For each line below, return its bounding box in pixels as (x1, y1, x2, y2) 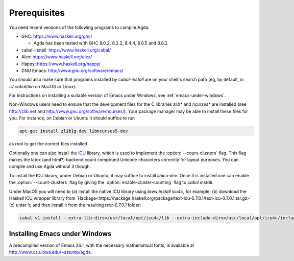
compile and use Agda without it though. (9, 164, 91, 169)
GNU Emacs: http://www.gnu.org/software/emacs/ (21, 68, 123, 73)
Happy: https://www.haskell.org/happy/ (21, 61, 100, 67)
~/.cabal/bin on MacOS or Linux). (9, 83, 77, 89)
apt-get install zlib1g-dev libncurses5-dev (19, 128, 128, 134)
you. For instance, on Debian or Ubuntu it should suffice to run (9, 115, 135, 121)
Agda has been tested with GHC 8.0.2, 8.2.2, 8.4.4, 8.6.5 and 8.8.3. (33, 40, 169, 46)
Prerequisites (9, 7, 65, 18)
